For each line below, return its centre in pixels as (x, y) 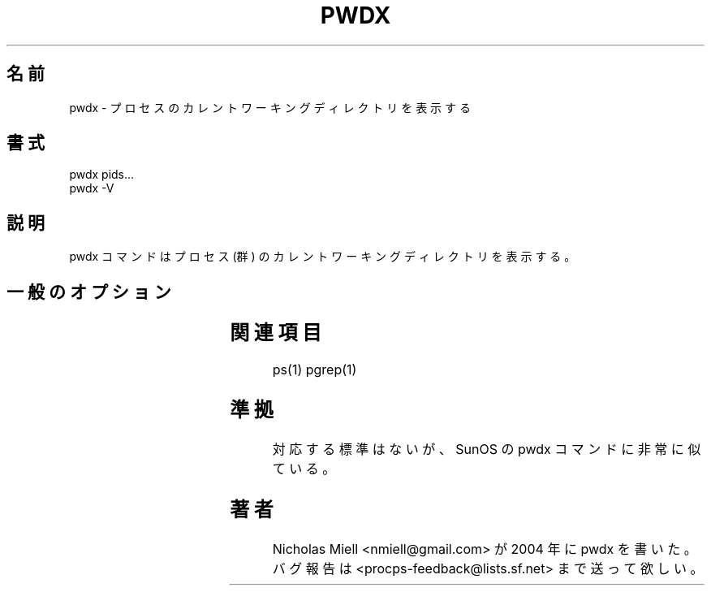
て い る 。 (304, 468)
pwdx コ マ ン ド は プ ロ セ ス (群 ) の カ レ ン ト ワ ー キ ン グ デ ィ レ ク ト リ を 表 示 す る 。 (323, 257)
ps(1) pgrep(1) (315, 370)
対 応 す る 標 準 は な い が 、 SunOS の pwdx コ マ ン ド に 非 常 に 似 (487, 449)
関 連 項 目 (276, 333)
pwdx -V (92, 188)
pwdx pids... (102, 175)
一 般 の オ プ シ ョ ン (89, 292)
